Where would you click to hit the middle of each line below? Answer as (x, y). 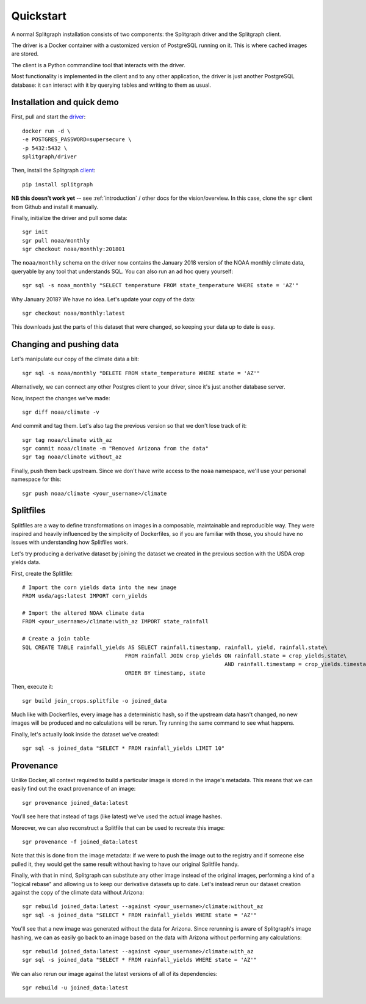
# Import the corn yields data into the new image (99, 587)
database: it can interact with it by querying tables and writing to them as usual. (111, 85)
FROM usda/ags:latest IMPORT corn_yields (85, 596)
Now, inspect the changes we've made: (61, 398)
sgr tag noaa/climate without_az (72, 457)
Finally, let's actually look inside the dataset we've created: (85, 734)
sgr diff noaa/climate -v (61, 412)
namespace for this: (36, 479)
